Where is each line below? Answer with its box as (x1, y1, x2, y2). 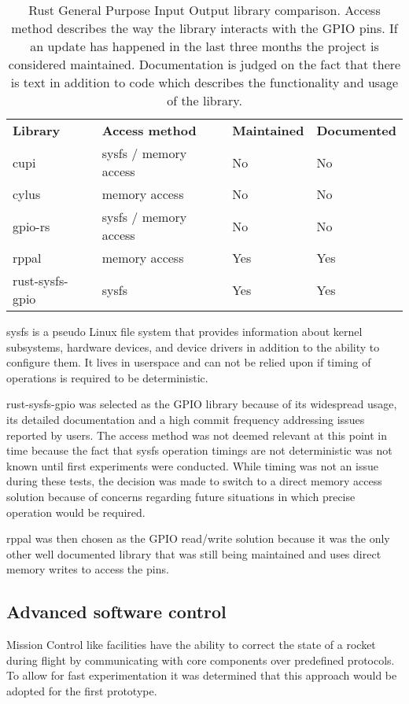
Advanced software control (6, 599, 227, 624)
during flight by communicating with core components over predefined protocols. (6, 651, 395, 668)
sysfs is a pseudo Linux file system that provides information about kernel (6, 323, 363, 339)
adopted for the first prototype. (6, 682, 157, 698)
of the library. (167, 91, 242, 109)
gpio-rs (13, 216, 50, 235)
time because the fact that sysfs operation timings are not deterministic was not (6, 442, 392, 459)
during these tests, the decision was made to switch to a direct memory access (6, 473, 382, 489)
